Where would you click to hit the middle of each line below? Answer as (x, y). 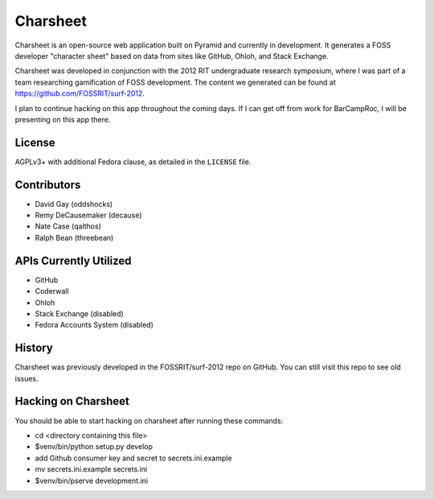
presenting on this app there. (63, 119)
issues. (27, 378)
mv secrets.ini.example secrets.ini (91, 469)
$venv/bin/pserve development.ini (92, 480)
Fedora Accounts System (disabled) (94, 325)
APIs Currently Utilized (73, 260)
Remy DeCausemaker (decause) (88, 215)
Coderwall (52, 291)
